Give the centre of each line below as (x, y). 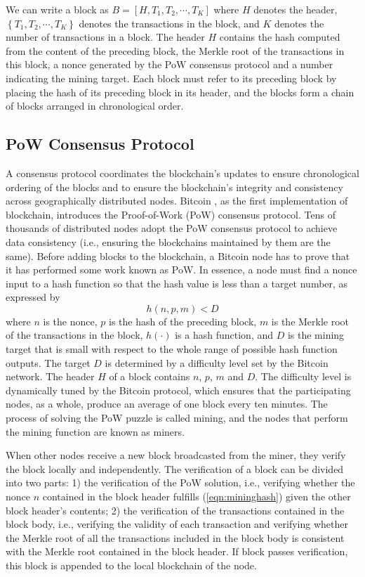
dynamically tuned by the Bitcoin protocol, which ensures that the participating (178, 390)
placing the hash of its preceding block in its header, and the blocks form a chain (180, 92)
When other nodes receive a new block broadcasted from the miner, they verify (176, 455)
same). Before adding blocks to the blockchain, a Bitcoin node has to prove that (178, 255)
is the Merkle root (310, 321)
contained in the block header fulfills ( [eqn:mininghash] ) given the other (197, 497)
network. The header (50, 376)
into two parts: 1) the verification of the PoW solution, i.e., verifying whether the (180, 482)
